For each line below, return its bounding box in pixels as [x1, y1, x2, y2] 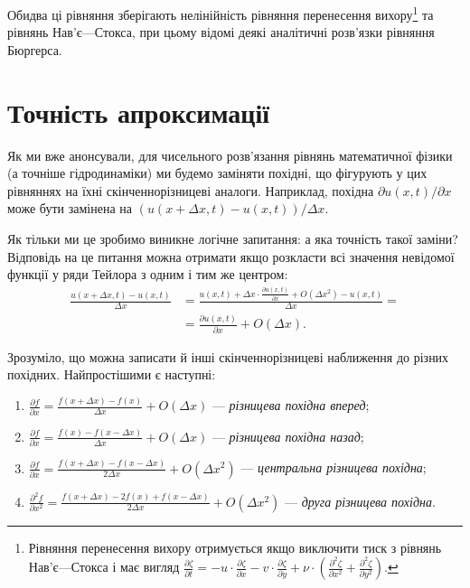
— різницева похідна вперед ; [211, 396, 370, 415]
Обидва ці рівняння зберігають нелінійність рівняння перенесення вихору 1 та [7, 3, 434, 23]
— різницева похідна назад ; [211, 426, 364, 445]
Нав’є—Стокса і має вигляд [28, 557, 180, 576]
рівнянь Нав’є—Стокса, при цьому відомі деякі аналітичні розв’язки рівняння [7, 23, 435, 42]
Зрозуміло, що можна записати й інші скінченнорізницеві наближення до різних [7, 347, 449, 366]
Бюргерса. [7, 40, 62, 59]
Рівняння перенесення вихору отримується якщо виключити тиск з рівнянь [28, 537, 442, 556]
